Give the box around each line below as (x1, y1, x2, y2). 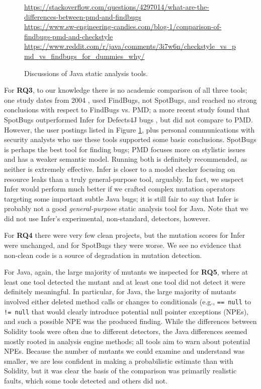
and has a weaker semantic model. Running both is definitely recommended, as (4, 154, 247, 164)
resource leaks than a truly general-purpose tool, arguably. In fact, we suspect (4, 173, 244, 184)
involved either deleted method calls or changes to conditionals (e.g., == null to (4, 296, 251, 307)
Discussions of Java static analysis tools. (24, 68, 148, 78)
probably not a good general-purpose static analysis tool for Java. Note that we (4, 203, 248, 214)
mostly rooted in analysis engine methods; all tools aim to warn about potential (4, 336, 250, 346)
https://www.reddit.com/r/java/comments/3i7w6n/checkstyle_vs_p (24, 41, 236, 51)
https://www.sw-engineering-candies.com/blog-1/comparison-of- (24, 21, 222, 32)
